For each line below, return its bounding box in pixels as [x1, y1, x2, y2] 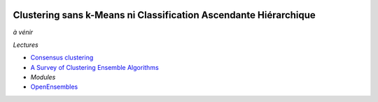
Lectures [13, 41, 38, 49]
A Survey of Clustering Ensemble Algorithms [30, 63, 159, 71]
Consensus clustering [30, 53, 94, 62]
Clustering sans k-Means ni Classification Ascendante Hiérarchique [13, 9, 316, 21]
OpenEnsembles [30, 82, 78, 91]
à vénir [13, 28, 34, 36]
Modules [30, 73, 56, 82]
